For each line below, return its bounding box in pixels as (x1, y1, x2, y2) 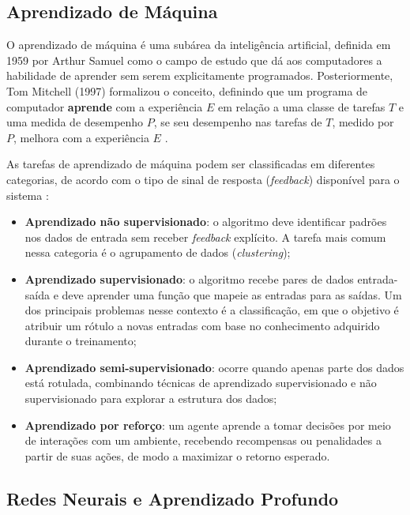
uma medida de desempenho (6, 114, 144, 130)
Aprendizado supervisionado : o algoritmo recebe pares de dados (24, 270, 354, 287)
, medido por (332, 114, 394, 130)
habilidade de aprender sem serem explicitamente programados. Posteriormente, (6, 67, 393, 84)
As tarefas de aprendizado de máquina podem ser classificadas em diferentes (6, 156, 375, 172)
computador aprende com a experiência (6, 98, 203, 115)
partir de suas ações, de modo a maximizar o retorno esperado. (24, 447, 330, 464)
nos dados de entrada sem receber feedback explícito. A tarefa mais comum (24, 228, 386, 245)
